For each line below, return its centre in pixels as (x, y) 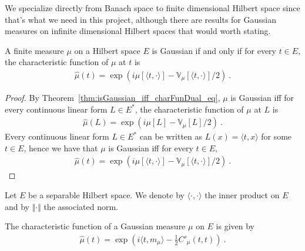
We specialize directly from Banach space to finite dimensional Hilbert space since (152, 8)
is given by (235, 226)
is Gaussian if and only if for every (214, 50)
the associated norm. (81, 206)
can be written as (171, 136)
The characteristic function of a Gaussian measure (95, 226)
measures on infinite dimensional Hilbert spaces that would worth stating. (138, 31)
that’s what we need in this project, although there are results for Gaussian (140, 19)
